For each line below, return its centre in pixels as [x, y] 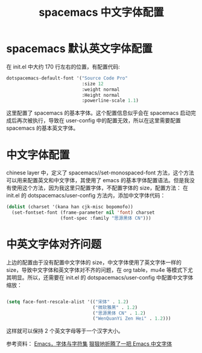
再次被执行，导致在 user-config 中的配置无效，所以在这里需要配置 [99, 120]
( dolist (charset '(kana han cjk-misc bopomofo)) [70, 207]
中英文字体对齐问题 [54, 244]
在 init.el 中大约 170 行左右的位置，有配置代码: [63, 67]
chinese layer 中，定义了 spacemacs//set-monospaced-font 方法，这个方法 [100, 173]
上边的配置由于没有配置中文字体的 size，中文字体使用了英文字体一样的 [94, 262]
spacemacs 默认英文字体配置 [79, 49]
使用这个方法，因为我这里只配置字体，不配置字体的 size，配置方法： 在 [100, 188]
